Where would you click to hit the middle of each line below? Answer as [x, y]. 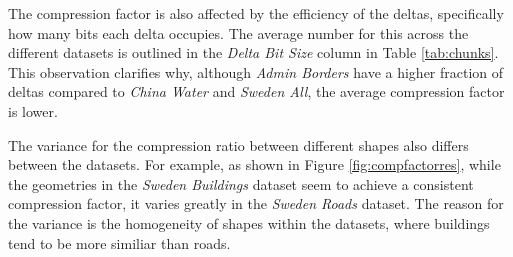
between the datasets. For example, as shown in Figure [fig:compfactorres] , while [254, 164]
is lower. [33, 110]
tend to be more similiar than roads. [119, 242]
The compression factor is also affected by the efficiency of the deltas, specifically [256, 13]
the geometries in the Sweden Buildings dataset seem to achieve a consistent [241, 183]
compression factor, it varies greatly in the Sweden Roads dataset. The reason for [256, 203]
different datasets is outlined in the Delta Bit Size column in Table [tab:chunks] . [253, 52]
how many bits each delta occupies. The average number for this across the [238, 32]
